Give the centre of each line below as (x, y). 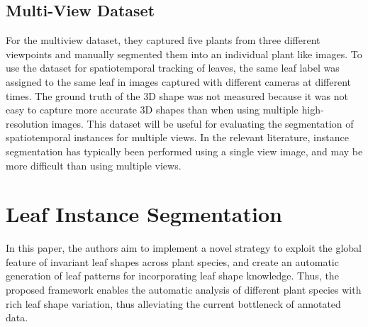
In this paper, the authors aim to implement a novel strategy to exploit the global (184, 248)
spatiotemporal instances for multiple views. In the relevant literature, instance (177, 137)
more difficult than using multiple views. (94, 165)
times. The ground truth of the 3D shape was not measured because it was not (177, 95)
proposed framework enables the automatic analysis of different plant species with (184, 290)
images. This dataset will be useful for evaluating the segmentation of (202, 123)
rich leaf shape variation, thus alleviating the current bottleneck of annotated (173, 303)
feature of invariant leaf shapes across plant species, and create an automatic (172, 261)
